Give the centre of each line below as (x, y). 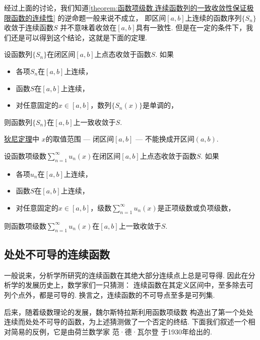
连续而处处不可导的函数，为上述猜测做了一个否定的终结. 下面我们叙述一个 (126, 322)
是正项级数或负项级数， (196, 207)
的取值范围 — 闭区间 (80, 139)
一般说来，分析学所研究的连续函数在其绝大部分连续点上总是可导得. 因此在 (126, 275)
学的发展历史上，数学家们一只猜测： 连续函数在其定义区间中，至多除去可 (132, 285)
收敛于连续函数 (29, 27)
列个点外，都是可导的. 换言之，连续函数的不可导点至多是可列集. (110, 294)
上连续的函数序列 (213, 17)
